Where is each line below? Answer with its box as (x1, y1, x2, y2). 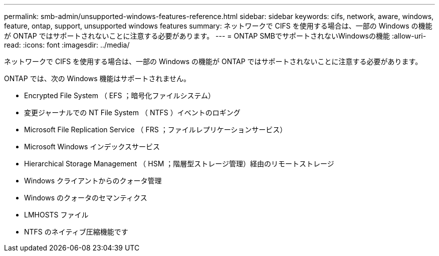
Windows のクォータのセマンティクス (24, 193, 147, 202)
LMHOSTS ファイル (24, 210, 89, 219)
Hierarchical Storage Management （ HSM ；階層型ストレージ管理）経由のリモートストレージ (24, 159, 334, 168)
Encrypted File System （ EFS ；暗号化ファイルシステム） (24, 91, 215, 100)
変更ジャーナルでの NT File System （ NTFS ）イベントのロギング (24, 108, 241, 117)
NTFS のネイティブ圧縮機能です (24, 227, 128, 236)
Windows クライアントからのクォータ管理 (24, 176, 162, 185)
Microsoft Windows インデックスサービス (24, 142, 160, 151)
